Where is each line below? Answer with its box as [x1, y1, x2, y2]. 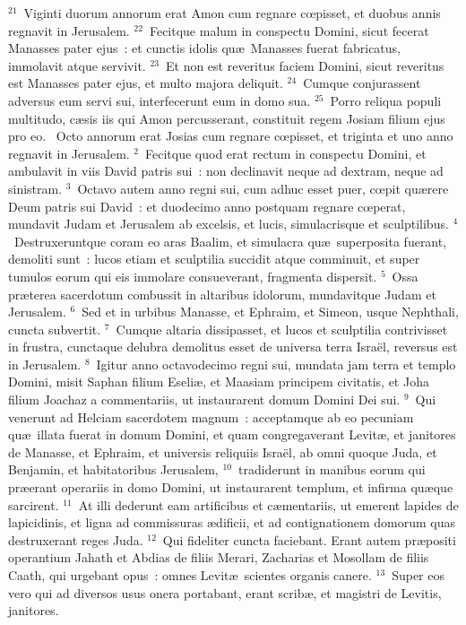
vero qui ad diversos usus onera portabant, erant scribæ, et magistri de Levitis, [8, 583, 442, 602]
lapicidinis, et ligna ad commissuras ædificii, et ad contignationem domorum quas [8, 513, 456, 532]
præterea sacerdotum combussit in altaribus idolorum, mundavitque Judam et [8, 284, 436, 303]
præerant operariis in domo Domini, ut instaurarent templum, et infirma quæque [8, 478, 453, 497]
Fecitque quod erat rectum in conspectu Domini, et [145, 143, 427, 162]
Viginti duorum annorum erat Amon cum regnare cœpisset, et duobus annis [23, 4, 441, 22]
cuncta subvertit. [8, 319, 101, 338]
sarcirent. [8, 495, 59, 514]
